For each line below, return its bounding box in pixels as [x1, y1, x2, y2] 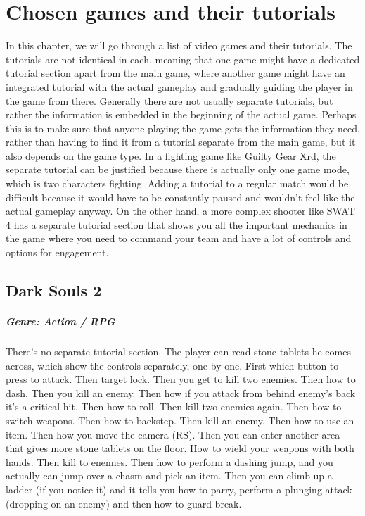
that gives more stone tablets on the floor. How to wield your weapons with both [6, 441, 354, 455]
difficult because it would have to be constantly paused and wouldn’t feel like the [6, 189, 355, 204]
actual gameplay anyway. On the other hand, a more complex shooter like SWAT [6, 203, 355, 218]
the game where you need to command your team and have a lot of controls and [6, 231, 352, 246]
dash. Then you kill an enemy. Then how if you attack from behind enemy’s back [6, 385, 356, 400]
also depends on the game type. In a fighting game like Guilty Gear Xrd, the [6, 148, 336, 163]
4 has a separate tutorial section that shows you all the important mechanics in [6, 217, 347, 232]
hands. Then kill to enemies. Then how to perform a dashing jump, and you [6, 454, 333, 469]
